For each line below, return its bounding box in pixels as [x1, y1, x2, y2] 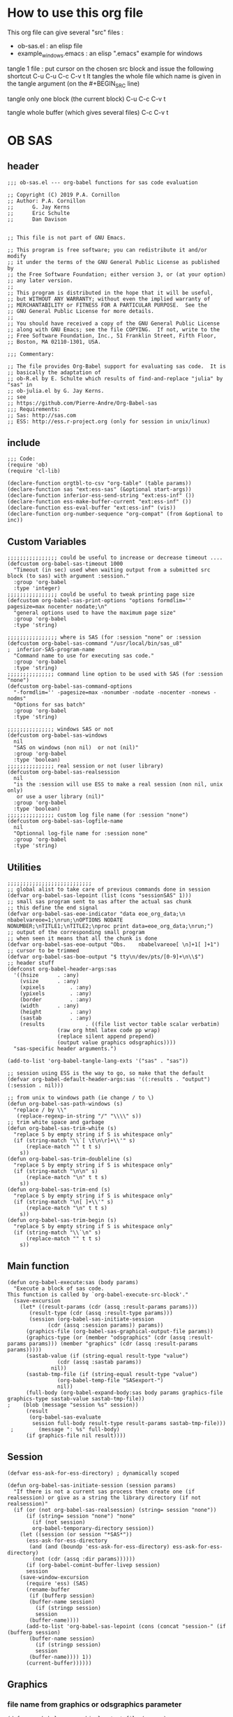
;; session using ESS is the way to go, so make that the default [7, 1069, 204, 1076]
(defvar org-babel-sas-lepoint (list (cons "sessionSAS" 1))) [7, 891, 192, 899]
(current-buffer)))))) [25, 1660, 92, 1667]
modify [7, 252, 27, 260]
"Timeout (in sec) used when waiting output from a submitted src [13, 566, 211, 574]
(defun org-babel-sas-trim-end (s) [7, 1186, 111, 1193]
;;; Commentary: [7, 350, 54, 358]
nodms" [7, 695, 27, 702]
